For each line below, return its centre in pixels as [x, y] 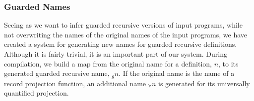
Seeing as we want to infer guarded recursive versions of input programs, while [123, 25]
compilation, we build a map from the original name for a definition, [108, 63]
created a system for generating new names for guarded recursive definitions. [121, 44]
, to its [228, 63]
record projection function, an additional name [75, 83]
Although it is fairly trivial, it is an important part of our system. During [116, 54]
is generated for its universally [204, 83]
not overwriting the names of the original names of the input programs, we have [126, 34]
